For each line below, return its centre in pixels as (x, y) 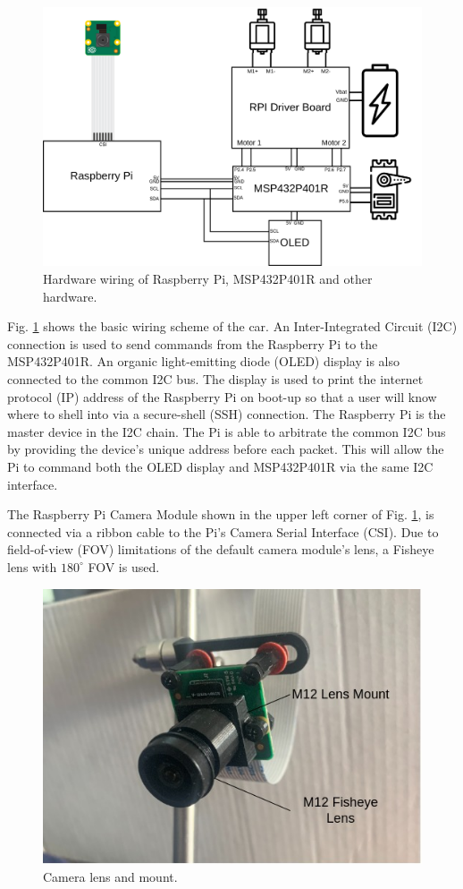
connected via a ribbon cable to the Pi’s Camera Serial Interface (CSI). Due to (223, 531)
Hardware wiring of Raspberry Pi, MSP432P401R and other (208, 279)
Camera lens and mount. (110, 876)
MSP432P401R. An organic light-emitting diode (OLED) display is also (203, 361)
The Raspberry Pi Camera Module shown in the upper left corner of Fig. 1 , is (221, 514)
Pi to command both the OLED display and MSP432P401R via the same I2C (220, 466)
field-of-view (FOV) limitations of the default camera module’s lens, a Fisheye (221, 549)
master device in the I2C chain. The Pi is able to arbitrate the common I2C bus (227, 431)
